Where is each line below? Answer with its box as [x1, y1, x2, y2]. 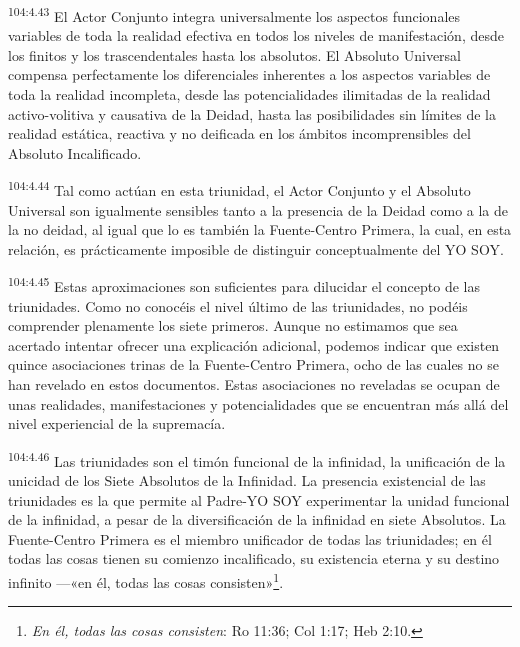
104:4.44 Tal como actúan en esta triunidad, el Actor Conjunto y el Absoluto [8, 177, 471, 201]
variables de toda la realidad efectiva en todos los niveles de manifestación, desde [8, 25, 504, 46]
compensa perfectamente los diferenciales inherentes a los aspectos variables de [8, 64, 491, 85]
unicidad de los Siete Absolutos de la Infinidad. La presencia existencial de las [8, 470, 486, 491]
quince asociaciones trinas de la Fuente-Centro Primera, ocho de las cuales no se [8, 354, 499, 375]
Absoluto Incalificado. [8, 142, 142, 163]
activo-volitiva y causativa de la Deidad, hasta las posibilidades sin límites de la [8, 103, 496, 124]
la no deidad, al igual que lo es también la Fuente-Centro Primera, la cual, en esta [8, 219, 512, 240]
